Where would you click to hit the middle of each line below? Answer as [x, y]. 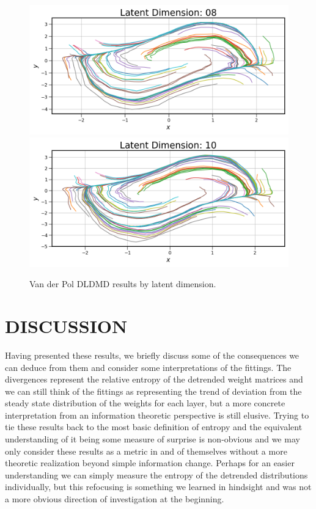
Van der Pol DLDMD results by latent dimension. [123, 284]
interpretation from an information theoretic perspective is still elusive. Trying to [157, 415]
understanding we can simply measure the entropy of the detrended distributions [156, 474]
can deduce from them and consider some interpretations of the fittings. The [148, 367]
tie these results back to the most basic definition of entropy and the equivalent [154, 427]
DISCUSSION [66, 325]
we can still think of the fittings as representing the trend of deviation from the [153, 391]
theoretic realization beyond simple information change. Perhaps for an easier [150, 463]
